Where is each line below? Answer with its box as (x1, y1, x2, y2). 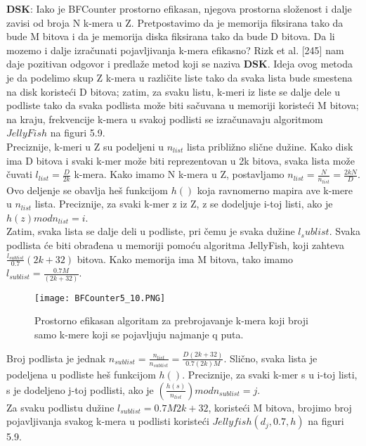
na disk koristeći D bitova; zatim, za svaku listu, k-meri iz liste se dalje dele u (6, 84, 341, 98)
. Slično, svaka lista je (223, 350, 318, 365)
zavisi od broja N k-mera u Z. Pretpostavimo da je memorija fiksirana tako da (6, 15, 344, 30)
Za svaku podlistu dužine (6, 400, 115, 414)
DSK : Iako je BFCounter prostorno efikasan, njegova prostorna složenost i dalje (6, 1, 352, 15)
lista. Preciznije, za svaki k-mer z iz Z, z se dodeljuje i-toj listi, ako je (34, 196, 333, 211)
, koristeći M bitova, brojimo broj (208, 400, 352, 414)
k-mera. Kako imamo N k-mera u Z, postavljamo (74, 167, 285, 181)
